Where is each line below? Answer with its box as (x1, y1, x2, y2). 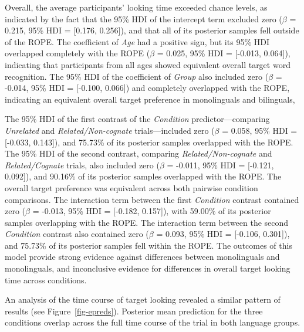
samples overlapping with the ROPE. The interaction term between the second (5, 216, 289, 228)
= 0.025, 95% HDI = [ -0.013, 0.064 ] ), (157, 47, 291, 59)
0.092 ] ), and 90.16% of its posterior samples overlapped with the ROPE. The (5, 170, 282, 182)
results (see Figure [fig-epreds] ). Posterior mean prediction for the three (5, 304, 263, 317)
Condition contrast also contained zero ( (5, 228, 149, 240)
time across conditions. (5, 273, 87, 286)
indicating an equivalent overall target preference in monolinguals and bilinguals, (5, 93, 295, 105)
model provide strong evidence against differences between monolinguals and (5, 250, 280, 263)
